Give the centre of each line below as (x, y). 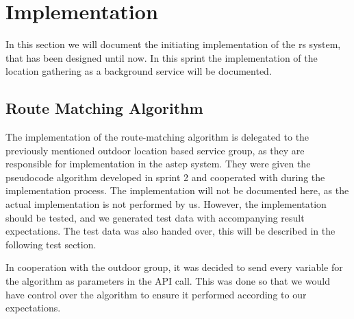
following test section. (51, 244)
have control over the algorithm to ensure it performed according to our (156, 294)
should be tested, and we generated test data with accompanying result (155, 217)
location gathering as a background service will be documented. (139, 71)
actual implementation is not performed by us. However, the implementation (166, 204)
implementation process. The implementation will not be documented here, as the (177, 190)
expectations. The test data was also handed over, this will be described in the (170, 231)
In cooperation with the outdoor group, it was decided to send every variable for (174, 267)
